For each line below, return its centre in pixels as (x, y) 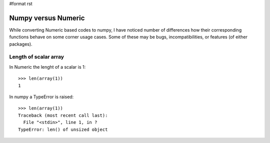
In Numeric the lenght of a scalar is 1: (47, 67)
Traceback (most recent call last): (63, 115)
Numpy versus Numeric (47, 18)
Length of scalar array (37, 57)
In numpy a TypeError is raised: (41, 97)
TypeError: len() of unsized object (63, 129)
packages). (21, 44)
